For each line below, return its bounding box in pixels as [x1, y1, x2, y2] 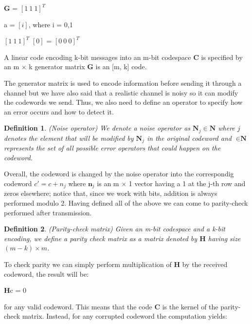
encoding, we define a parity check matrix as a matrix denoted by [4, 233, 198, 243]
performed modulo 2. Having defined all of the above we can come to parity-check [4, 198, 248, 208]
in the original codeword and [147, 133, 232, 143]
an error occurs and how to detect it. [4, 106, 114, 116]
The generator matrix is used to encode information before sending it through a [4, 77, 242, 88]
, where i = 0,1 [28, 19, 73, 29]
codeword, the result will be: [4, 268, 89, 279]
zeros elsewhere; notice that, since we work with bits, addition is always [4, 188, 217, 198]
